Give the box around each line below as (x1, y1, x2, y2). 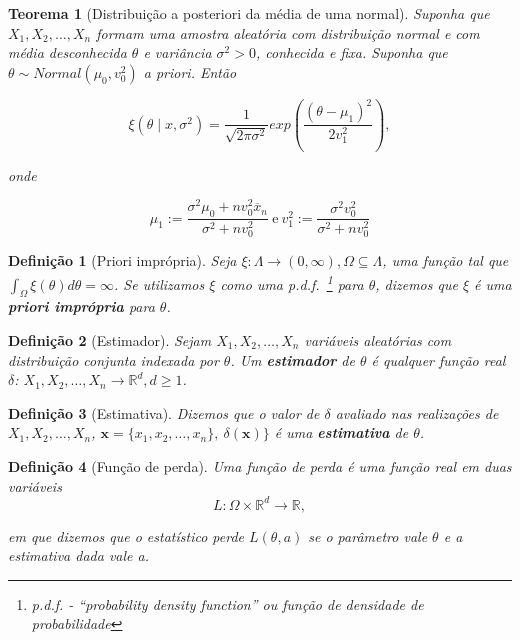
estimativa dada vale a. (8, 545, 149, 566)
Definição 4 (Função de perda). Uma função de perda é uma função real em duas (8, 455, 512, 476)
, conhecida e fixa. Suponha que (255, 42, 448, 63)
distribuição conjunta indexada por (8, 349, 219, 370)
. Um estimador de (230, 349, 355, 370)
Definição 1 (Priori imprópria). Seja (8, 250, 237, 271)
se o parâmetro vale (308, 525, 428, 546)
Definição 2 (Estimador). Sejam (8, 329, 212, 350)
